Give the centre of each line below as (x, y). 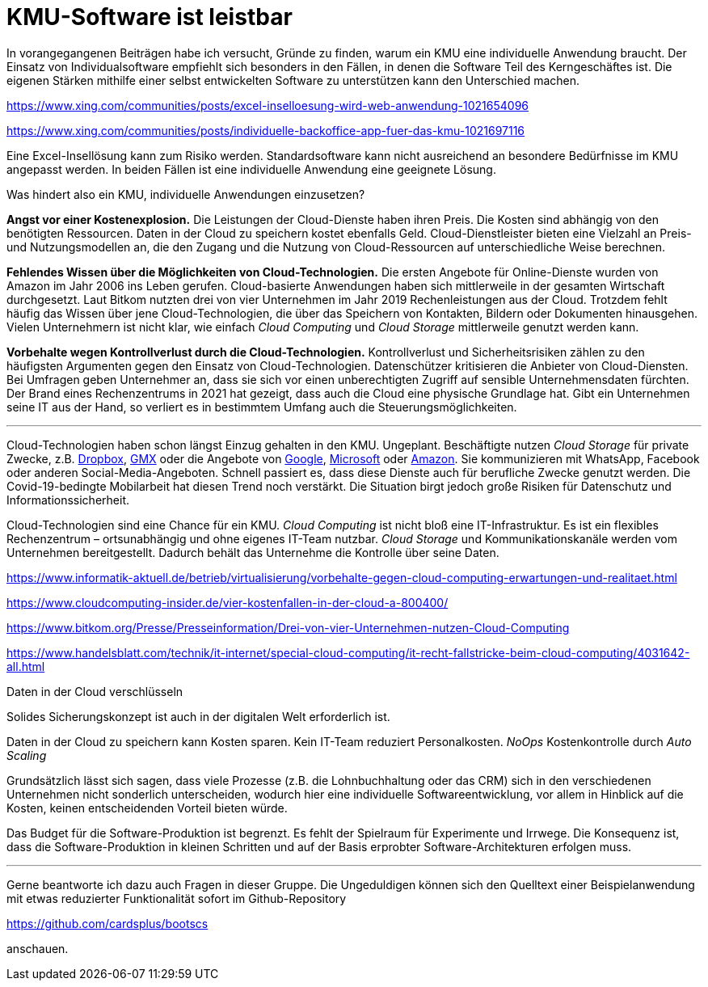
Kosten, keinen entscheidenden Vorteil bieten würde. (147, 808)
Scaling (27, 755)
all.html (26, 666)
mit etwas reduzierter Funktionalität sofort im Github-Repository (177, 898)
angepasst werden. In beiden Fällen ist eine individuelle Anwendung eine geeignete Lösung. (251, 169)
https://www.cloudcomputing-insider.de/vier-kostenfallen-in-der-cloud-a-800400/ (228, 602)
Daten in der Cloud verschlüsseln (95, 691)
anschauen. (38, 948)
